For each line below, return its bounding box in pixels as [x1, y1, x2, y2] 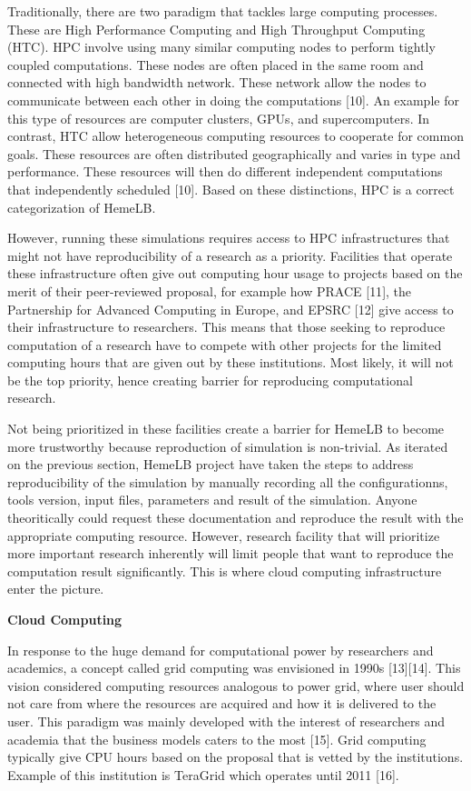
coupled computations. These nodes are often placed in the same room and [7, 55, 424, 74]
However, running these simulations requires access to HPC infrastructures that [7, 228, 450, 247]
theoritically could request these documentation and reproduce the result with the [7, 508, 464, 527]
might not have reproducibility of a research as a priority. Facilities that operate [7, 245, 453, 265]
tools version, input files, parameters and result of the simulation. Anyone [7, 490, 417, 509]
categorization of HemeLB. [7, 197, 156, 216]
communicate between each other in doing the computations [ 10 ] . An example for [7, 90, 459, 109]
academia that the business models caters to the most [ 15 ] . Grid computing [7, 729, 427, 748]
